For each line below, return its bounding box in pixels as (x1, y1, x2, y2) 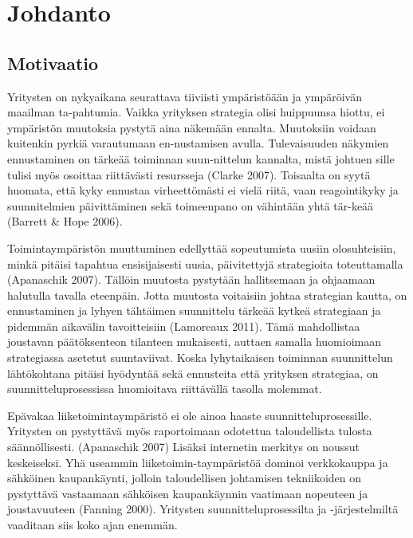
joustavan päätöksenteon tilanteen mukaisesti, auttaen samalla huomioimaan (7, 333, 381, 350)
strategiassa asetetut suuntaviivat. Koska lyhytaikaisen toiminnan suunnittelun (7, 349, 393, 366)
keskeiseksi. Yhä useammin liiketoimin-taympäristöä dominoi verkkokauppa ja (7, 454, 388, 470)
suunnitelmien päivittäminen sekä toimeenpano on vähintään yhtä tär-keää (7, 197, 374, 214)
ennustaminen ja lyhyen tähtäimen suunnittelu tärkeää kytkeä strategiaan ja (7, 302, 381, 319)
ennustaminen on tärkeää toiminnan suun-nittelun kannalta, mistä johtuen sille (7, 150, 395, 167)
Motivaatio (7, 50, 99, 75)
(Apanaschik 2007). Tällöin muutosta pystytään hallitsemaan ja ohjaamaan (7, 271, 376, 288)
